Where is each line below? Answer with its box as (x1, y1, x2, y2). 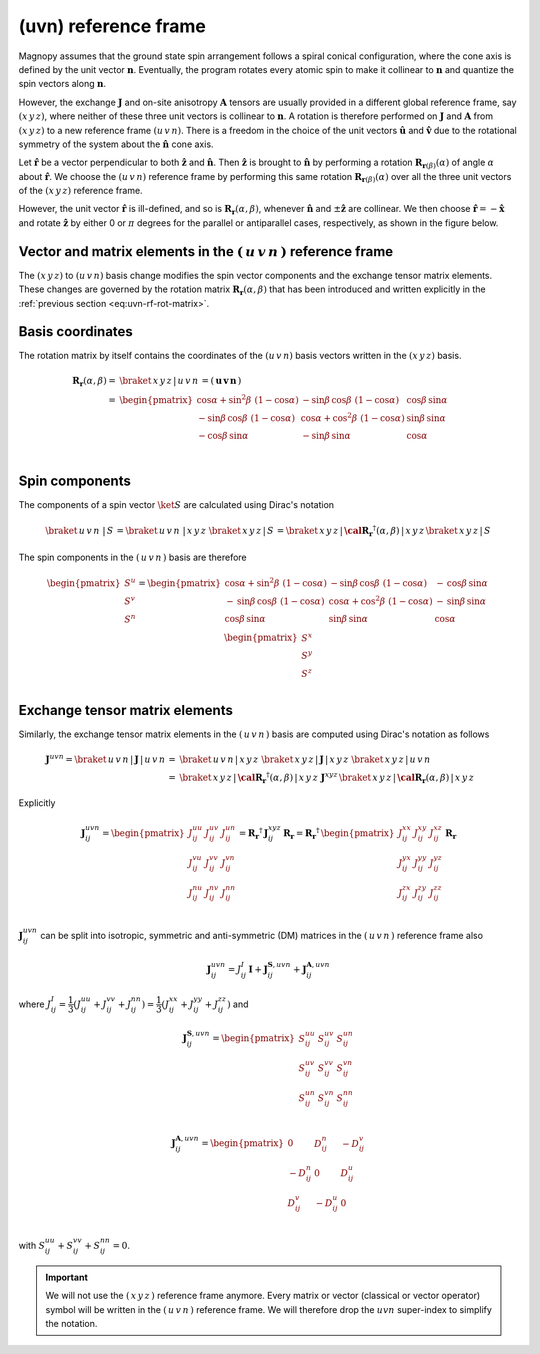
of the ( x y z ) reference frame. (18, 185, 144, 197)
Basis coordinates (18, 323, 134, 340)
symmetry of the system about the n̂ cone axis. (18, 138, 214, 150)
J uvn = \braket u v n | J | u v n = (45, 752, 177, 765)
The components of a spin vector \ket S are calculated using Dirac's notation (18, 499, 335, 511)
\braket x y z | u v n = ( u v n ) (119, 375, 242, 386)
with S (18, 1240, 46, 1252)
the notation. (45, 1318, 98, 1330)
